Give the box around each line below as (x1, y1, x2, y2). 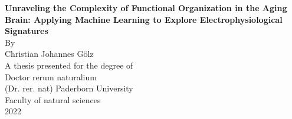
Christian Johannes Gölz (5, 47, 94, 60)
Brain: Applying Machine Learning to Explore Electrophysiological (5, 13, 283, 25)
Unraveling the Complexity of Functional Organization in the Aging (5, 2, 287, 13)
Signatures (5, 25, 48, 37)
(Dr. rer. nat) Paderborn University (5, 82, 133, 94)
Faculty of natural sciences (5, 93, 101, 106)
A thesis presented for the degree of (5, 59, 133, 71)
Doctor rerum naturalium (5, 70, 97, 83)
